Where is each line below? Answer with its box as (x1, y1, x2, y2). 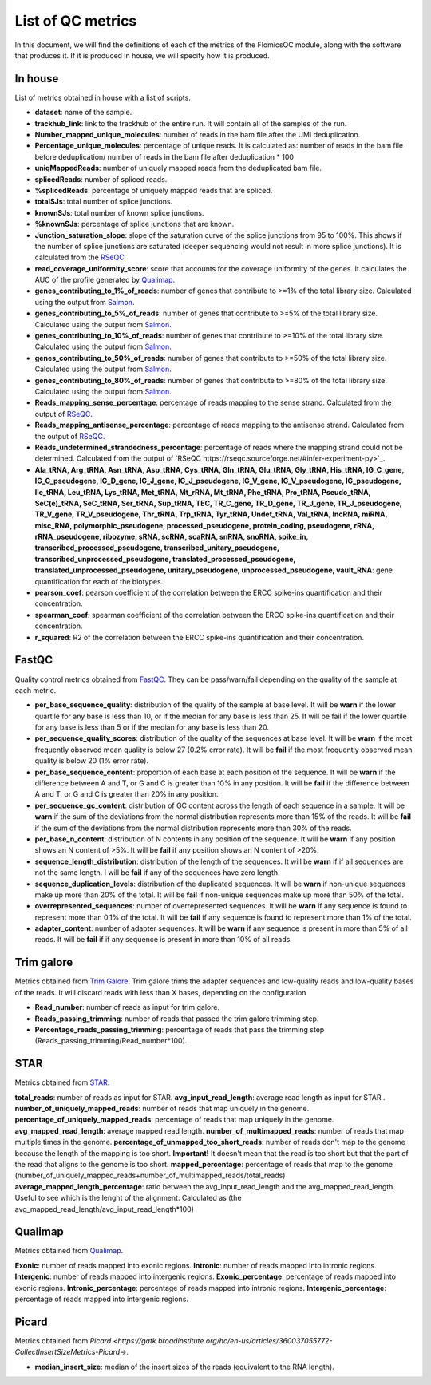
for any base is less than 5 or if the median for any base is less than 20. (34, 722, 269, 732)
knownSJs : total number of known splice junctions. (34, 208, 204, 217)
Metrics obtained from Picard (14, 1336, 112, 1345)
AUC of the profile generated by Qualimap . (34, 275, 176, 285)
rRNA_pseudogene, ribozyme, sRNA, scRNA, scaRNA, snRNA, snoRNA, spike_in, (34, 532, 309, 542)
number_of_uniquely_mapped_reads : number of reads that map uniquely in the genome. (14, 1104, 310, 1114)
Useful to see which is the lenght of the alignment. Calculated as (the (14, 1193, 243, 1203)
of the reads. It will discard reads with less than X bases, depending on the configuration (14, 987, 306, 997)
